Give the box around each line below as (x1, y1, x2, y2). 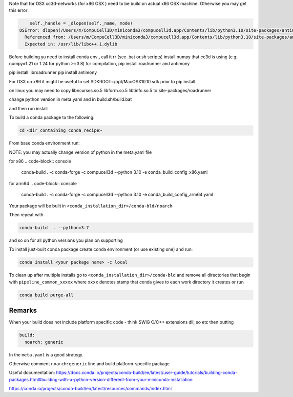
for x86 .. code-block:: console (9, 158, 71, 164)
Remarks (9, 306, 37, 315)
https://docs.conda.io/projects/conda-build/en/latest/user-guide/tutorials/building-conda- (56, 370, 237, 375)
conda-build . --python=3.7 (19, 225, 89, 230)
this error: (9, 7, 29, 13)
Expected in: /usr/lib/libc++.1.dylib (24, 41, 117, 47)
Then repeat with (9, 211, 43, 217)
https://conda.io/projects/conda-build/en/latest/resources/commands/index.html (9, 386, 172, 392)
